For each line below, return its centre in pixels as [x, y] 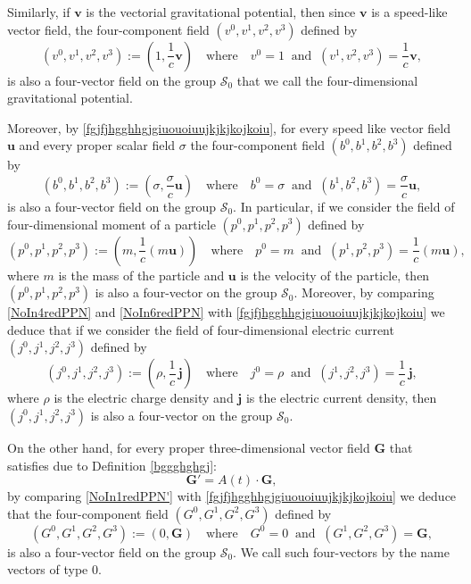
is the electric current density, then [341, 398]
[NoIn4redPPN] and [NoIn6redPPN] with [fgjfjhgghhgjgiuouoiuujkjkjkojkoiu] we [226, 312]
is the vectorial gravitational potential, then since [221, 12]
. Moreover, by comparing [364, 292]
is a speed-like [409, 12]
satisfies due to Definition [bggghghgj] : [112, 465]
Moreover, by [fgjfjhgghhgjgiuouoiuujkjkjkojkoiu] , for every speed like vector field [229, 127]
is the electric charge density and [144, 398]
